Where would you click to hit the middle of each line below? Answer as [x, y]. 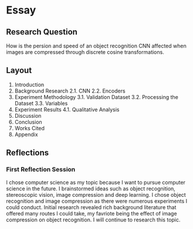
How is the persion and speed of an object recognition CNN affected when [96, 46]
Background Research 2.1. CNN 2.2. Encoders [70, 91]
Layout [19, 71]
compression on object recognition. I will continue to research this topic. [93, 220]
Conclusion [28, 122]
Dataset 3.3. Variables [41, 103]
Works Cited [30, 128]
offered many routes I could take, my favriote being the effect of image [92, 213]
